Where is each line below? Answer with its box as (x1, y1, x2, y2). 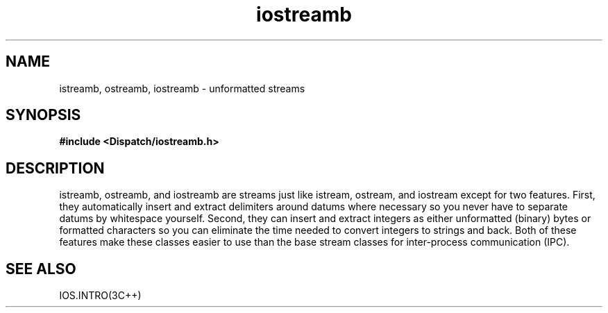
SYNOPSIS (6, 106, 81, 124)
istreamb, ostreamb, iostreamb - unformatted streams (59, 82, 305, 94)
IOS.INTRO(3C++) (59, 289, 142, 302)
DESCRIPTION (6, 159, 105, 177)
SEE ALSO (6, 260, 76, 278)
